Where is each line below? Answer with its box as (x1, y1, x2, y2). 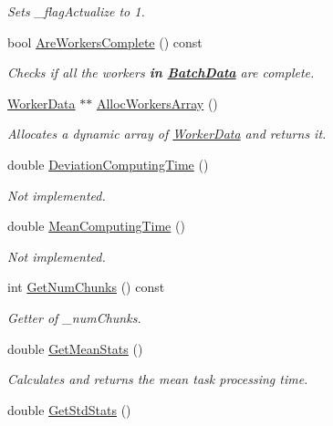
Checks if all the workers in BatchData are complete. (7, 63, 315, 82)
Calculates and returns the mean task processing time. (7, 369, 308, 389)
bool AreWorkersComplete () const (7, 32, 203, 51)
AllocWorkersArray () (96, 93, 218, 112)
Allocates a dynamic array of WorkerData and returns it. (7, 124, 327, 143)
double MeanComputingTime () (7, 216, 185, 235)
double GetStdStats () (7, 400, 131, 419)
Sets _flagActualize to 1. (7, 2, 145, 20)
